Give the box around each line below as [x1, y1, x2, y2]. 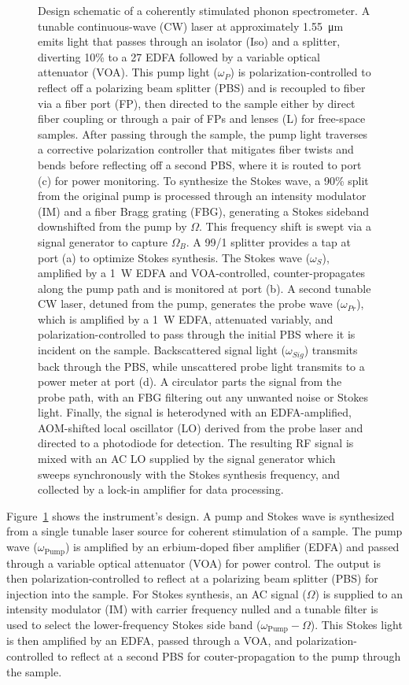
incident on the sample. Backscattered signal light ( [38, 342, 286, 358]
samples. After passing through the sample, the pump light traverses [38, 125, 368, 142]
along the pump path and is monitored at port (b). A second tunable [38, 280, 371, 296]
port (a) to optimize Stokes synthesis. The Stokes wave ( [38, 249, 311, 265]
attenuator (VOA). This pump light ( [38, 64, 218, 80]
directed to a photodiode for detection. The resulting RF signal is [38, 435, 354, 451]
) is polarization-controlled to [230, 64, 371, 80]
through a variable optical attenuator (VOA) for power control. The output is [6, 554, 381, 571]
